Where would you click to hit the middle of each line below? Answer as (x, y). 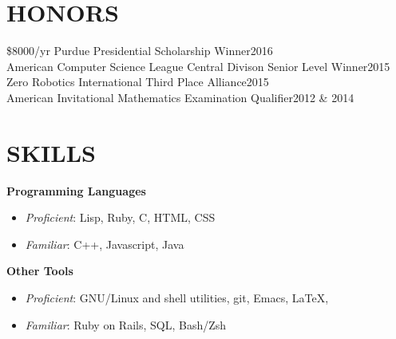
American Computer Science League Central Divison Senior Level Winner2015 (198, 66)
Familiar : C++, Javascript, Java (105, 244)
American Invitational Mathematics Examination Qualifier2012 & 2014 (180, 97)
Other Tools (40, 271)
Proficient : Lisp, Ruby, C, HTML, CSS (120, 217)
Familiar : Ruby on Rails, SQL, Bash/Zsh (126, 324)
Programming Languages (76, 190)
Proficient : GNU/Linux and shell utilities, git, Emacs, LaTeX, (177, 298)
